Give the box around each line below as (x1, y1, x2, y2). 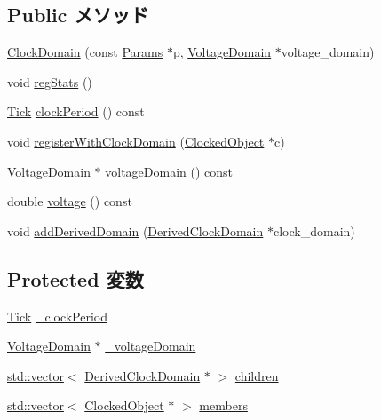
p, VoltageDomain (172, 43, 272, 61)
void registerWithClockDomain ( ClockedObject (7, 131, 265, 150)
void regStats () (7, 72, 92, 91)
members (199, 396, 248, 415)
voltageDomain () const (105, 162, 234, 180)
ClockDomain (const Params (7, 43, 163, 61)
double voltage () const (7, 192, 132, 210)
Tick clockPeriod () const (7, 102, 145, 121)
